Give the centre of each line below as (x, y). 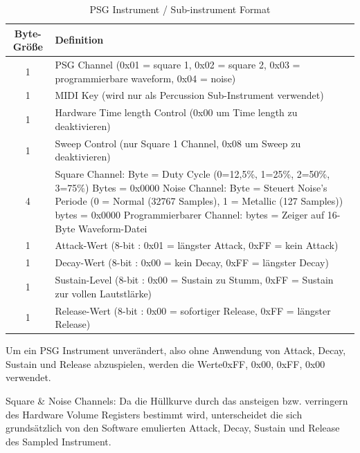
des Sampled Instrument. (58, 441)
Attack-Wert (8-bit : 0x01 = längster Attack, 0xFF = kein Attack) (197, 245)
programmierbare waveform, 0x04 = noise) (145, 78)
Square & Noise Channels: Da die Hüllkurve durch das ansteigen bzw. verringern (177, 400)
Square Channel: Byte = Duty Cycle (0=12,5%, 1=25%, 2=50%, (192, 174)
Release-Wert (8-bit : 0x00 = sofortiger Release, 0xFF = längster (193, 310)
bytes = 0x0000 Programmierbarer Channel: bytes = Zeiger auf (190, 214)
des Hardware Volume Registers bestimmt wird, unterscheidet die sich (154, 414)
